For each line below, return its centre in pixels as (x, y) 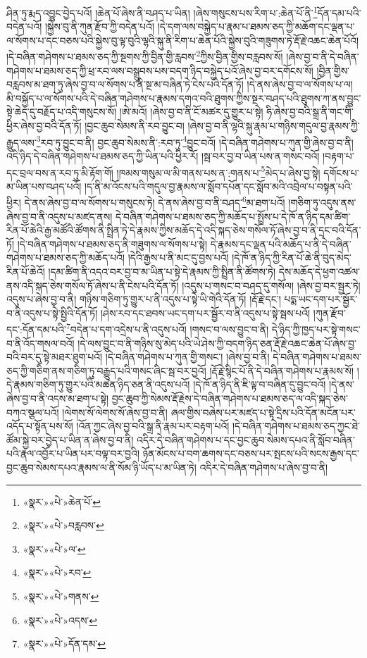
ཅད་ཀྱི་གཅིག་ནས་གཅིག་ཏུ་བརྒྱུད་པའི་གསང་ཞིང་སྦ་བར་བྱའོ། (106, 370)
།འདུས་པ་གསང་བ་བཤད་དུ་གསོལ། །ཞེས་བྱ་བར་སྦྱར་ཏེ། (271, 285)
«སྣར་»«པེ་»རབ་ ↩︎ (57, 572)
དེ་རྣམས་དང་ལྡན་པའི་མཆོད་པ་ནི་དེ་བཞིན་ (281, 243)
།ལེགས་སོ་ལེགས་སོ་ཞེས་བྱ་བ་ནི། (115, 412)
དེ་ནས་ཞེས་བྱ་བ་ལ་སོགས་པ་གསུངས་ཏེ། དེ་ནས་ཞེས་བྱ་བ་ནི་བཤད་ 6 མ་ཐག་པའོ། (155, 201)
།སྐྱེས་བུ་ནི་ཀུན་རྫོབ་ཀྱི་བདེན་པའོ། (100, 26)
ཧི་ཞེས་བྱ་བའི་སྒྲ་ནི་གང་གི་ (310, 112)
